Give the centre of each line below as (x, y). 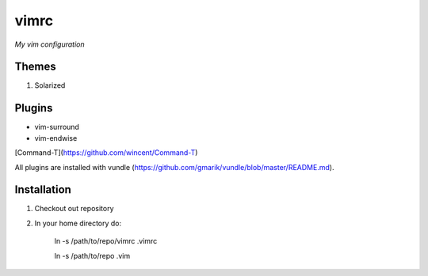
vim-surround (57, 127)
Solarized (50, 85)
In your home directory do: (78, 223)
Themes (36, 67)
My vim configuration (50, 44)
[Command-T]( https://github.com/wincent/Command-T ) (106, 153)
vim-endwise (56, 138)
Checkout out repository (74, 209)
